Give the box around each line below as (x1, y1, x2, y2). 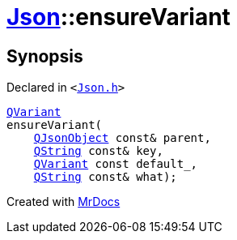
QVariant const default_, (33, 157, 198, 171)
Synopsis (6, 45, 83, 66)
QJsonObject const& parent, (33, 131, 211, 145)
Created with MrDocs (6, 195, 121, 209)
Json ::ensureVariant (6, 3, 231, 31)
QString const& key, (33, 144, 163, 158)
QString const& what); (33, 170, 177, 184)
